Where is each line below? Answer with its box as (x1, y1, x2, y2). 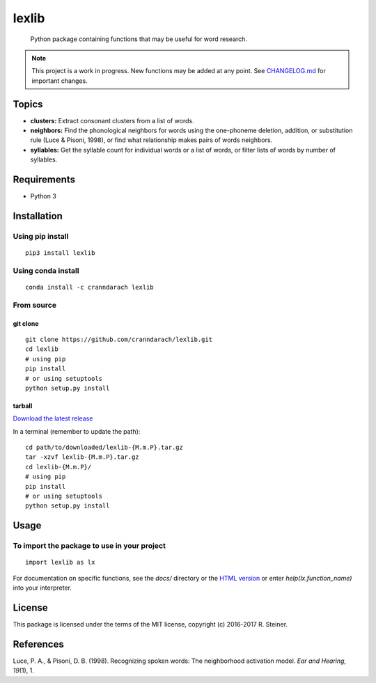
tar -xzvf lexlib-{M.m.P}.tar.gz (25, 453, 139, 461)
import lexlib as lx (25, 558, 95, 567)
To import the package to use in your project (13, 541, 166, 551)
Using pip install (13, 231, 69, 241)
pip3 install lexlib (25, 249, 95, 257)
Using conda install (13, 265, 79, 275)
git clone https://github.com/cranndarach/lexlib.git (25, 335, 212, 343)
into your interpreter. (13, 583, 72, 592)
